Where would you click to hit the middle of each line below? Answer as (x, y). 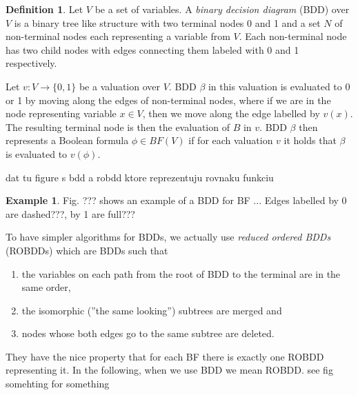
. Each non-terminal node (293, 36)
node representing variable (61, 113)
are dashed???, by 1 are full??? (70, 213)
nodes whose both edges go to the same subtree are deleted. (148, 333)
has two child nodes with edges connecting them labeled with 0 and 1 (152, 49)
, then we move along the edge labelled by (231, 113)
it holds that (310, 140)
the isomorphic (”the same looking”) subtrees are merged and (152, 310)
